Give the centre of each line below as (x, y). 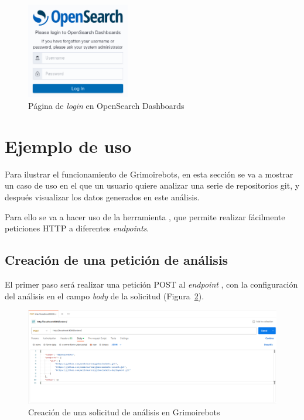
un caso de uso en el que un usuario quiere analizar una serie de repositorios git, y (152, 185)
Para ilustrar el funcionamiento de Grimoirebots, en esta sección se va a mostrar (149, 174)
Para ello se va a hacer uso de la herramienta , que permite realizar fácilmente (145, 216)
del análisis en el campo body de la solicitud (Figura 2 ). (105, 296)
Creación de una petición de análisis (117, 260)
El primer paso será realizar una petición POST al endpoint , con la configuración (151, 284)
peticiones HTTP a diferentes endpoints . (77, 228)
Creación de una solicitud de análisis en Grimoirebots (124, 412)
